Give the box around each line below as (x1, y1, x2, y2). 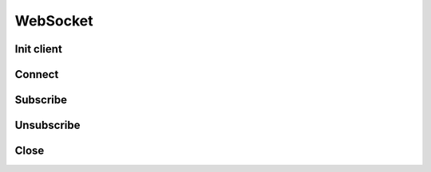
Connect (14, 68, 59, 81)
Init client (14, 42, 63, 56)
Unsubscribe (14, 119, 81, 132)
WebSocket (14, 12, 93, 29)
